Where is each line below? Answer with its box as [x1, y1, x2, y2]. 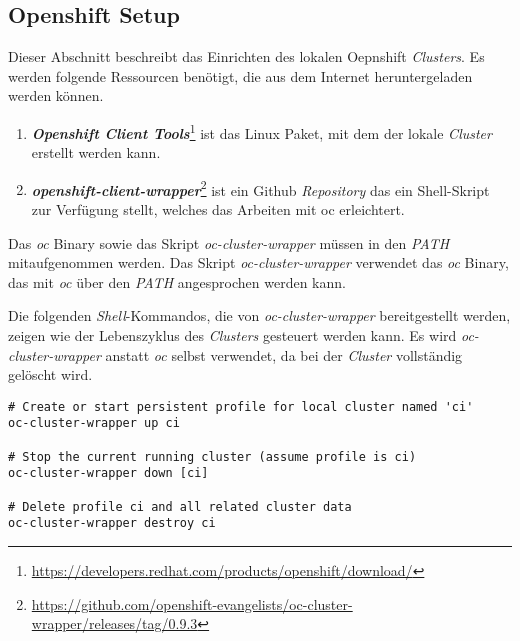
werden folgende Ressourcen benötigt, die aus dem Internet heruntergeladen [8, 65, 473, 86]
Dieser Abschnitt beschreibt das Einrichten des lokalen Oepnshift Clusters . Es [8, 46, 485, 67]
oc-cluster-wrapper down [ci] [8, 466, 209, 481]
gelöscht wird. [8, 364, 93, 385]
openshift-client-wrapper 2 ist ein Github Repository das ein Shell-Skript [31, 176, 490, 200]
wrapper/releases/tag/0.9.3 [31, 613, 198, 634]
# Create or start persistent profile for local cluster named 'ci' [8, 399, 474, 414]
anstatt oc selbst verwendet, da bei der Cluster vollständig [105, 344, 463, 365]
